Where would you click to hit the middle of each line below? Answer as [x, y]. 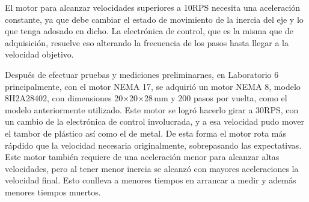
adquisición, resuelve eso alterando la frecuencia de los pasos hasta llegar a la [147, 42]
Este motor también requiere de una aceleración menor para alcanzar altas [142, 157]
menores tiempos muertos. [53, 192]
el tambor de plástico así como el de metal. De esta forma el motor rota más [146, 133]
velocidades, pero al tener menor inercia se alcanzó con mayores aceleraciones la [152, 168]
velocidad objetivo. [39, 54]
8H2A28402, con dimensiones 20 [64, 98]
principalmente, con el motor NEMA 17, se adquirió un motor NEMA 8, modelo [153, 86]
